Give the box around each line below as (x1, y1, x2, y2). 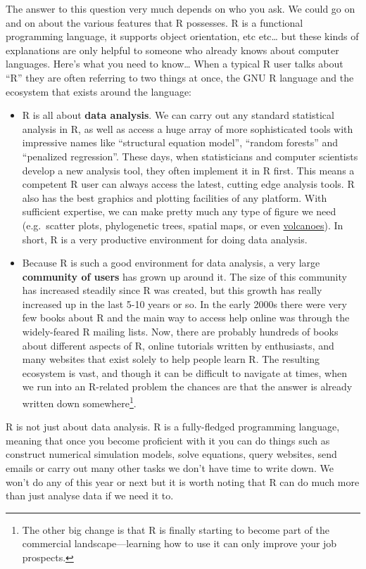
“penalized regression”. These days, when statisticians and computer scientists (22, 148, 358, 163)
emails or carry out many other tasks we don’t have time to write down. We (6, 461, 334, 475)
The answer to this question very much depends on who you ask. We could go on (6, 1, 355, 15)
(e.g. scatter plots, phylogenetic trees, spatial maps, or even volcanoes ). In (22, 217, 343, 232)
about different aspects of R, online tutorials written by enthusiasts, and (22, 338, 334, 352)
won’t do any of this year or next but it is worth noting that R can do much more (6, 474, 360, 489)
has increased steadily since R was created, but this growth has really (22, 283, 322, 298)
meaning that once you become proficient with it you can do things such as (6, 433, 330, 447)
